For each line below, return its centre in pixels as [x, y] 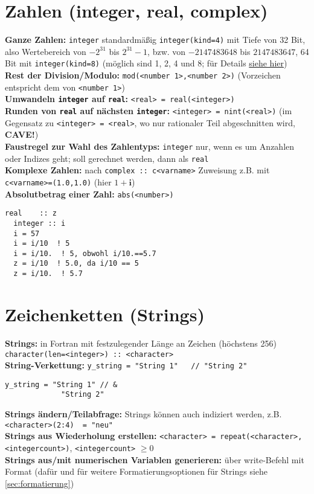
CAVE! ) [22, 134]
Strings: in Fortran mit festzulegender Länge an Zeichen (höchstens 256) [141, 343]
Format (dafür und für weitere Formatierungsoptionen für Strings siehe [136, 471]
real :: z [31, 213]
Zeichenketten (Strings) [105, 314]
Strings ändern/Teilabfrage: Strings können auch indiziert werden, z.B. [143, 414]
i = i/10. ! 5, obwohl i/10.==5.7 [85, 253]
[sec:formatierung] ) [40, 483]
